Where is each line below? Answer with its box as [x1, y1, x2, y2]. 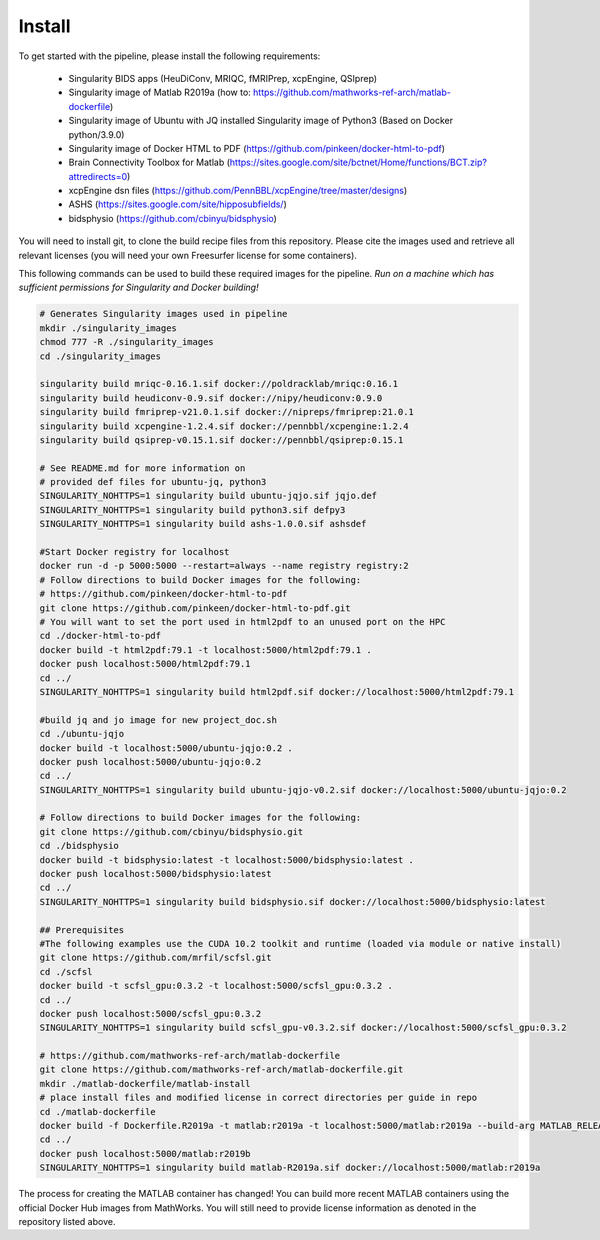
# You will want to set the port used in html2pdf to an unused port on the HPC [39, 616, 446, 627]
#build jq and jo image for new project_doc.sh [39, 714, 277, 725]
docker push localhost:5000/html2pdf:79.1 [39, 658, 251, 670]
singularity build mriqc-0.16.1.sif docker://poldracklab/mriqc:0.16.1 [39, 378, 399, 390]
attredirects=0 [68, 170, 128, 182]
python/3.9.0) [68, 128, 125, 140]
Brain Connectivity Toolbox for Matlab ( [68, 156, 230, 169]
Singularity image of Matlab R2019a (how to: [68, 86, 252, 99]
